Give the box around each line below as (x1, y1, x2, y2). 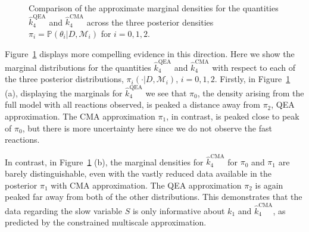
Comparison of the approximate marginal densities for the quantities (29, 2, 279, 14)
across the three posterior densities (86, 15, 214, 28)
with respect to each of (212, 61, 295, 73)
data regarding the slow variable (5, 204, 122, 217)
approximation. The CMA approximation (5, 109, 155, 122)
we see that (145, 86, 187, 99)
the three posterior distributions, (5, 73, 124, 85)
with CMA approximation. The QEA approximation (51, 178, 242, 191)
